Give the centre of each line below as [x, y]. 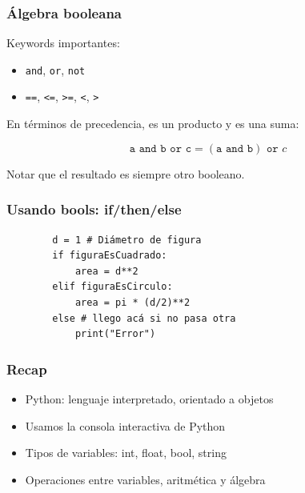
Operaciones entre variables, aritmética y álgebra [145, 479]
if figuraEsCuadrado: [110, 256]
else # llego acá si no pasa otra [144, 318]
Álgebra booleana [64, 12]
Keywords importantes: [63, 43]
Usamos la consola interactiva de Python [125, 425]
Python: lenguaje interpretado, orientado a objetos [149, 398]
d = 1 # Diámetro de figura [127, 240]
